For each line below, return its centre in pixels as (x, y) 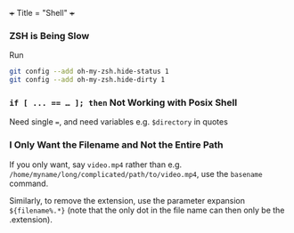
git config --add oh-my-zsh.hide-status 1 (89, 72)
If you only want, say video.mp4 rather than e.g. (96, 165)
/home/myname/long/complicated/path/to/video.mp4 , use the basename (136, 173)
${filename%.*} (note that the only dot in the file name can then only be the (147, 210)
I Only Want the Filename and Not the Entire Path (117, 145)
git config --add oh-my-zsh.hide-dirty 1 (87, 80)
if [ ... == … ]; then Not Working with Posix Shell (123, 102)
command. (29, 183)
